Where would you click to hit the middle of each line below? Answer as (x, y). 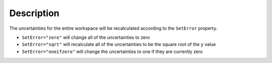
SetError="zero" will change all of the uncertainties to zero (86, 37)
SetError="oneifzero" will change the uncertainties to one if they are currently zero (112, 51)
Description (35, 13)
